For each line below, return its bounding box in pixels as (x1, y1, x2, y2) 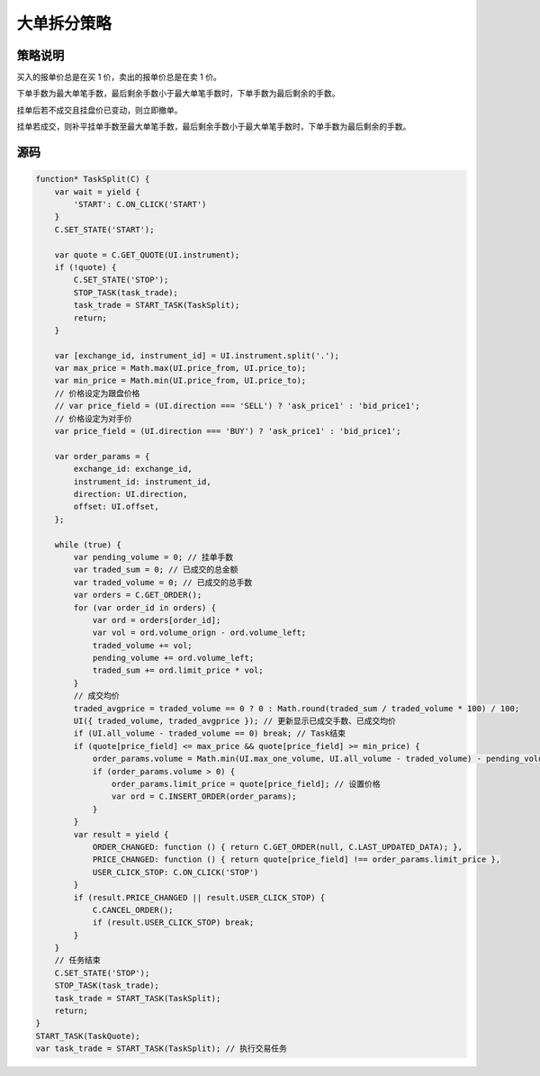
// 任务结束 (54, 955, 101, 965)
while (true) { (54, 539, 121, 549)
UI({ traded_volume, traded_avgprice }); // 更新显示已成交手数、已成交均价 (73, 716, 396, 727)
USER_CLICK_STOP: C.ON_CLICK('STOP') (92, 867, 259, 877)
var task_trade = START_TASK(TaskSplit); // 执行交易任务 (35, 1044, 288, 1053)
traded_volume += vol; (92, 640, 193, 650)
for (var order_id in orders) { (73, 602, 216, 612)
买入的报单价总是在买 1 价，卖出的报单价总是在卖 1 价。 (16, 72, 222, 83)
